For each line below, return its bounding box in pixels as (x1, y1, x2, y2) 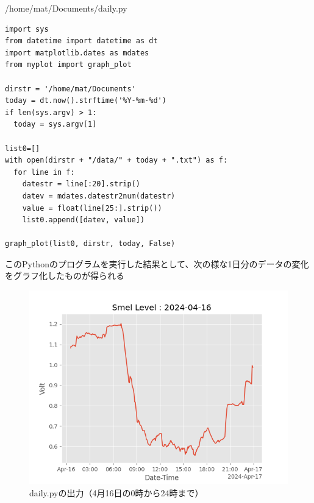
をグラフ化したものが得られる (5, 269, 124, 282)
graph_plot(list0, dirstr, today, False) (5, 239, 176, 248)
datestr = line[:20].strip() (22, 180, 140, 189)
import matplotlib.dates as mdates (5, 48, 149, 57)
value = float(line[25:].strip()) (22, 203, 162, 213)
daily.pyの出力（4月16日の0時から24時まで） (29, 486, 204, 499)
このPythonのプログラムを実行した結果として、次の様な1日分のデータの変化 (5, 257, 309, 270)
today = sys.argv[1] (13, 120, 97, 129)
